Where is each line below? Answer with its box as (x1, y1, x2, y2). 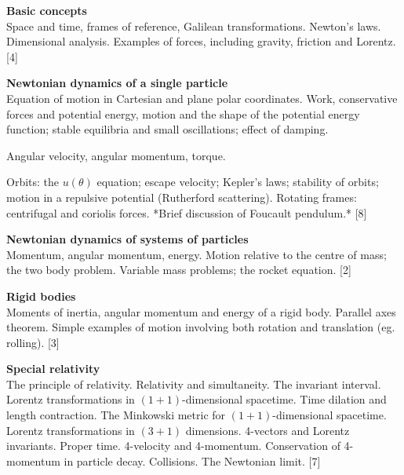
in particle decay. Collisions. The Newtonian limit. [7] (64, 452, 321, 469)
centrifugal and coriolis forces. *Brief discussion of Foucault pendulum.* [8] (6, 204, 367, 221)
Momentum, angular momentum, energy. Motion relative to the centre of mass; (6, 246, 387, 262)
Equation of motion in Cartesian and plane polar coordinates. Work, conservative (6, 90, 398, 106)
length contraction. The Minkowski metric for (6, 407, 226, 423)
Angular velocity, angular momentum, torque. (6, 147, 226, 163)
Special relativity (6, 360, 100, 377)
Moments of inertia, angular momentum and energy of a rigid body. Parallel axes (6, 303, 396, 320)
